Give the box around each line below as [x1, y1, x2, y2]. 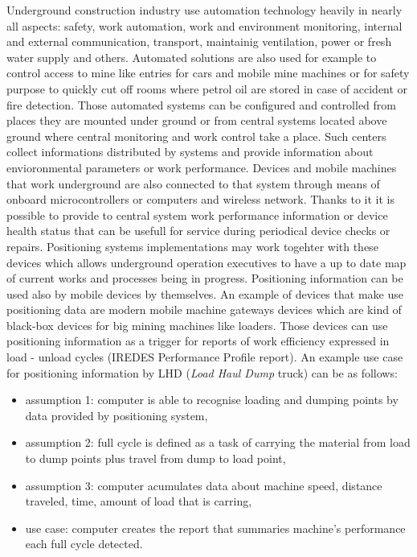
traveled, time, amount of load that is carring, [25, 493, 252, 510]
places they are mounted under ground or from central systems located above [6, 112, 387, 129]
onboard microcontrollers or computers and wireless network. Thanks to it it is [6, 191, 395, 208]
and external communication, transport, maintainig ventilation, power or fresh [6, 33, 392, 50]
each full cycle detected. [25, 535, 143, 552]
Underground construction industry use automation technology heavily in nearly [6, 2, 403, 18]
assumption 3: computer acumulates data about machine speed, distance [25, 477, 382, 493]
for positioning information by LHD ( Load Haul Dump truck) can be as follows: [6, 364, 398, 381]
